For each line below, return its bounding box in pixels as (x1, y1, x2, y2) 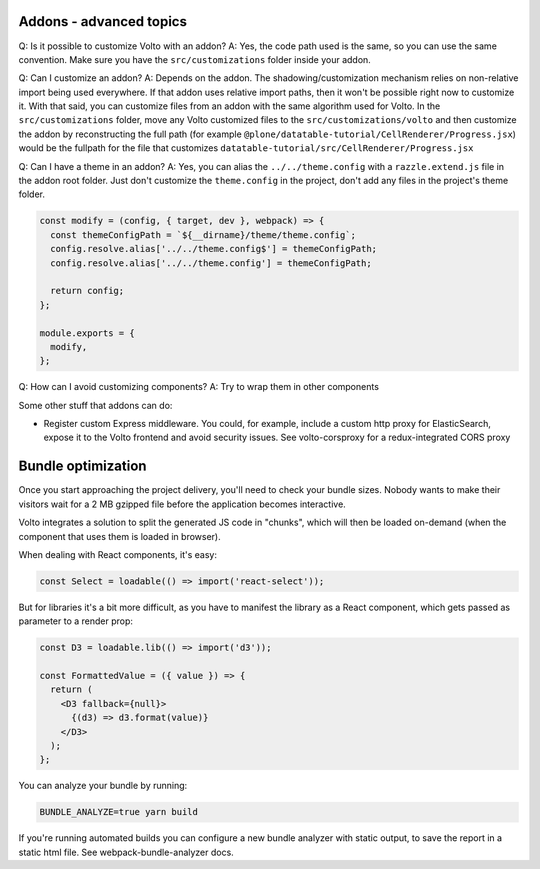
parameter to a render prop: (18, 615, 134, 627)
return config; (50, 285, 125, 297)
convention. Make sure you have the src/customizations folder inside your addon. (18, 53, 372, 65)
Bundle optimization (18, 458, 147, 475)
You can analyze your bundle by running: (18, 780, 188, 792)
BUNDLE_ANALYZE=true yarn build (39, 806, 199, 818)
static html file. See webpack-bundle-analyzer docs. (18, 846, 234, 858)
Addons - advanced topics (18, 13, 187, 30)
